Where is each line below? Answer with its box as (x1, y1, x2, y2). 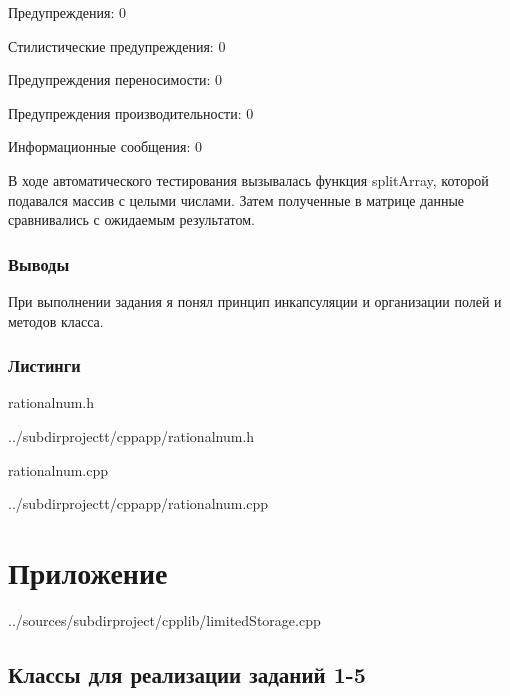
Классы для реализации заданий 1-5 (8, 658, 366, 689)
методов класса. (8, 310, 104, 331)
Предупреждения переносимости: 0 (8, 69, 223, 90)
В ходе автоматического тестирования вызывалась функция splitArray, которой (8, 169, 489, 190)
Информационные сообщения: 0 (8, 136, 202, 157)
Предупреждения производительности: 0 (8, 102, 254, 123)
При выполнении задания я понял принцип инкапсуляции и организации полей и (8, 290, 502, 311)
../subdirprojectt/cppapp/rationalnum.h (8, 425, 255, 446)
